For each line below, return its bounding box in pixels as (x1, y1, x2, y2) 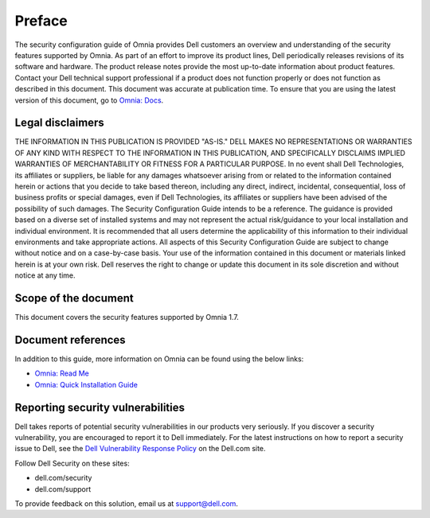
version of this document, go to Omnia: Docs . (14, 95, 164, 105)
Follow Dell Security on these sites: (14, 458, 131, 468)
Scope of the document (14, 291, 135, 305)
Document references (14, 333, 127, 346)
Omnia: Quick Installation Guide (34, 380, 139, 389)
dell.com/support (34, 484, 92, 493)
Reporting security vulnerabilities (14, 400, 185, 414)
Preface (14, 12, 68, 29)
